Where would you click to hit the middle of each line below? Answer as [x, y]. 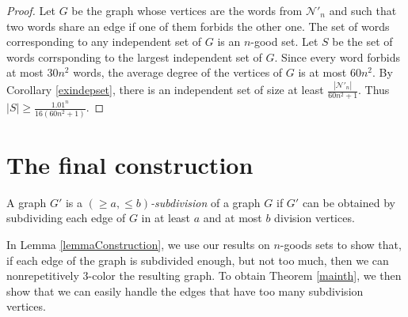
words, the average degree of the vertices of [178, 72]
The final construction [130, 164]
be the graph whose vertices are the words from [187, 10]
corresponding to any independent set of [104, 42]
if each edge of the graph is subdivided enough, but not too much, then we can [198, 260]
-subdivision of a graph [206, 202]
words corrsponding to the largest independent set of [134, 57]
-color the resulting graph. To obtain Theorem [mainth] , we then [245, 275]
